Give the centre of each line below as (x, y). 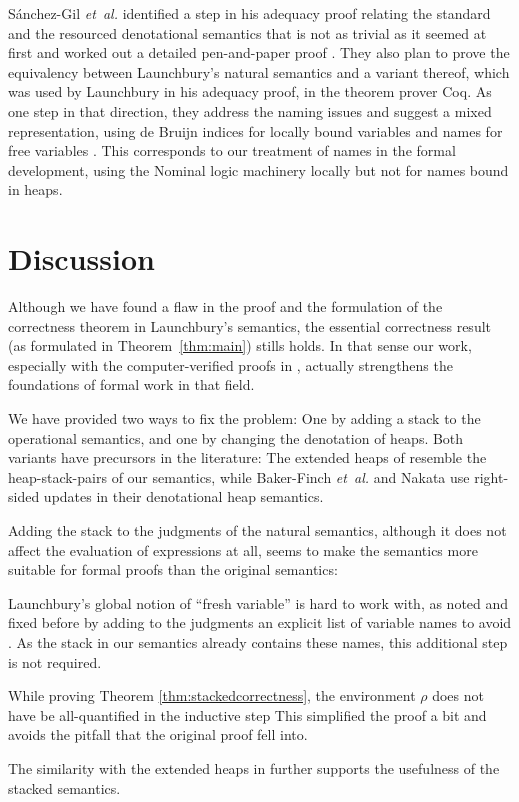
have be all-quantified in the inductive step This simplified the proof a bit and (247, 714)
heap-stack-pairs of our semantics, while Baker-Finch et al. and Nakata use (239, 476)
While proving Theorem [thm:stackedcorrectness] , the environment (212, 695)
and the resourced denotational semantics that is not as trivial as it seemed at (247, 32)
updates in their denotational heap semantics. (183, 496)
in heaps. (35, 189)
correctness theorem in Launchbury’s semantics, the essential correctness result (249, 325)
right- (491, 476)
